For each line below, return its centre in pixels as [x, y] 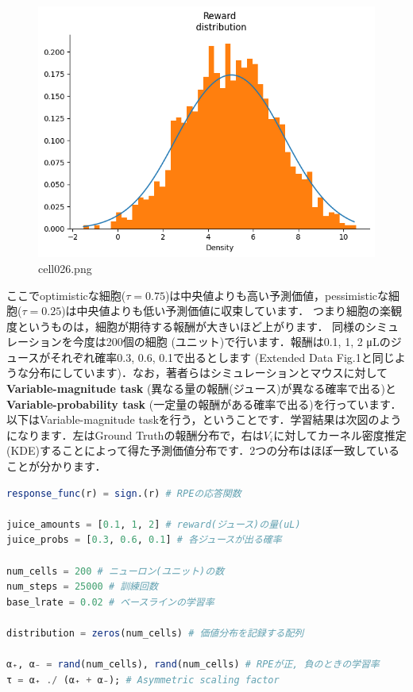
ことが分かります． [56, 466]
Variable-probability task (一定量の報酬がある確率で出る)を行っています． [204, 404]
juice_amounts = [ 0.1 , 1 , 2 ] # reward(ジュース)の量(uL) [154, 524]
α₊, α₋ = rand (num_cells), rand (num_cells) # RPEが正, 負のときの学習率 [193, 665]
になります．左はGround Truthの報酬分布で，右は [135, 434]
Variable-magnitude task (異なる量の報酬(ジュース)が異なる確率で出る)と [202, 388]
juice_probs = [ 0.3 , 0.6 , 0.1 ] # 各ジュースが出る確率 [144, 540]
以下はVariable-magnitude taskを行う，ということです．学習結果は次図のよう [204, 419]
